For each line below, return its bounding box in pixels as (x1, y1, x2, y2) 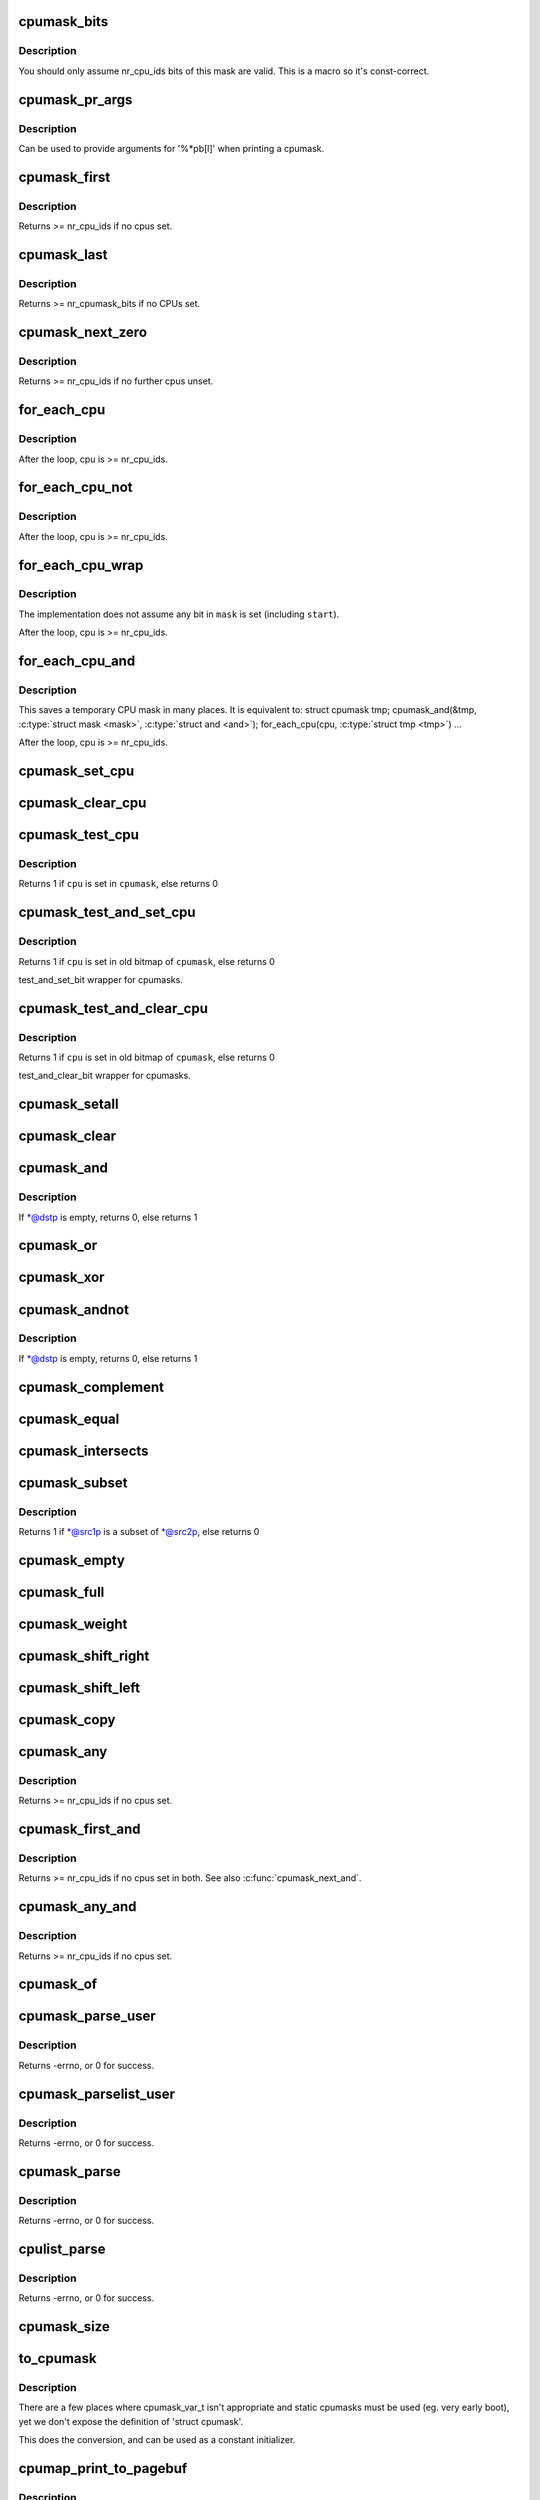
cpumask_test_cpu (18, 826, 140, 844)
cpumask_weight (18, 1615, 128, 1632)
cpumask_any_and (18, 1898, 137, 1915)
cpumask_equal (18, 1410, 120, 1427)
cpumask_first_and (18, 1821, 141, 1838)
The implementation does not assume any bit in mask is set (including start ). (18, 608, 340, 620)
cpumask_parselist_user (18, 2085, 175, 2102)
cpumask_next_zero (18, 324, 148, 341)
